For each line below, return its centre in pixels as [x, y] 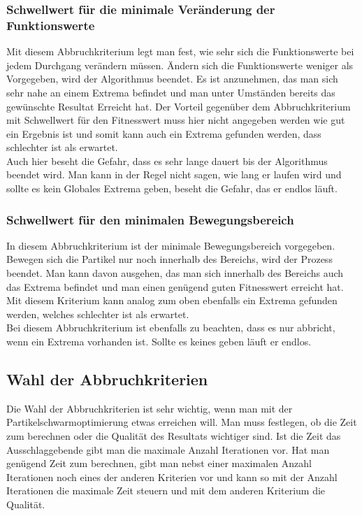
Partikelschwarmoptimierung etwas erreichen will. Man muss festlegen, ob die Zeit [182, 422]
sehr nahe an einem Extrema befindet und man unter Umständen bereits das [171, 92]
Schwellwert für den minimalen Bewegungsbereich [150, 219]
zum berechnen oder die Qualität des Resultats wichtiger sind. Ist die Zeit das [174, 436]
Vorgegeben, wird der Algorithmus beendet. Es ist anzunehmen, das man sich [172, 79]
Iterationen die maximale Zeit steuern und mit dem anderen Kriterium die [166, 490]
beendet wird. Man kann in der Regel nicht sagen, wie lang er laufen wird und [174, 174]
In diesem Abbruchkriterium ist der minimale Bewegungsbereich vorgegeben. [171, 245]
